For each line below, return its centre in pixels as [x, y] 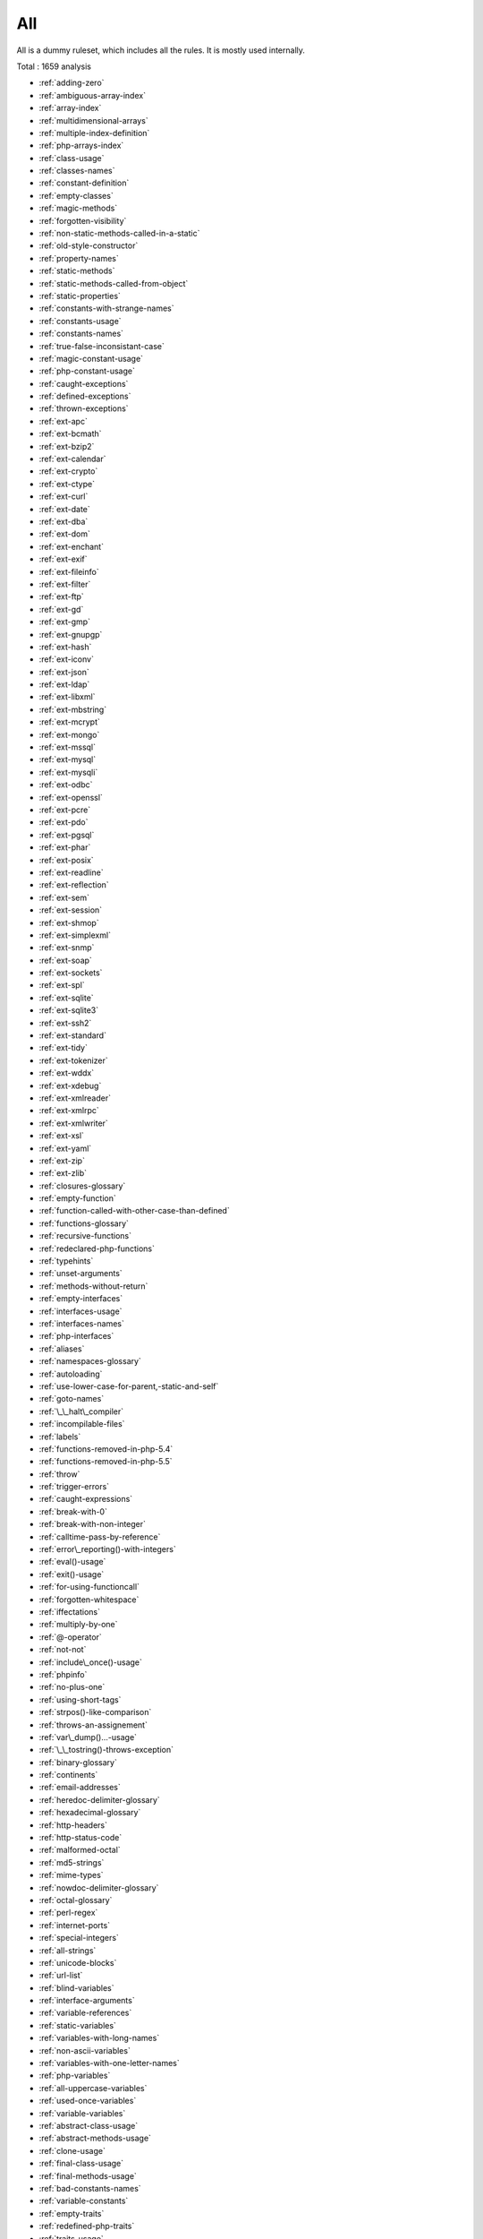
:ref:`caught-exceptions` [84, 383]
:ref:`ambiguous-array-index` [93, 95]
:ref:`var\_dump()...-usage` [88, 1737]
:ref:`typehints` [66, 1261]
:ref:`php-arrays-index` [81, 146]
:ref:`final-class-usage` [81, 2164]
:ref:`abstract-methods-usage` [95, 2138]
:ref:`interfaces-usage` [80, 1311]
